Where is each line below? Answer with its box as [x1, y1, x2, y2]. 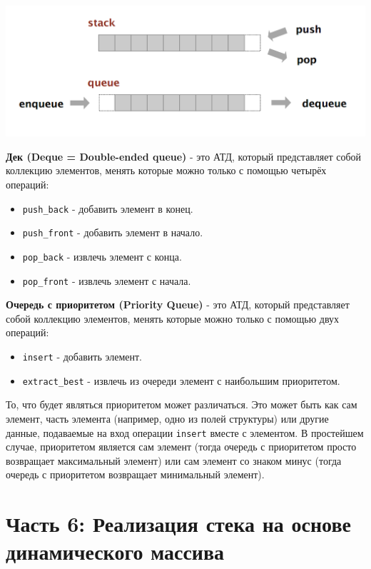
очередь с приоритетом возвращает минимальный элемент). [6, 467, 265, 482]
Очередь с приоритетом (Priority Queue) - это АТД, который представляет [6, 297, 350, 312]
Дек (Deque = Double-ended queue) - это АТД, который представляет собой [6, 148, 362, 163]
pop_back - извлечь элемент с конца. [22, 248, 182, 263]
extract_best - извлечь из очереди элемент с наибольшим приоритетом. [22, 373, 340, 388]
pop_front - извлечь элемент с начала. [22, 273, 191, 288]
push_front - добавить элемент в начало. [22, 225, 203, 240]
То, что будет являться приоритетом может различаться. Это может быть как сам [6, 397, 357, 412]
